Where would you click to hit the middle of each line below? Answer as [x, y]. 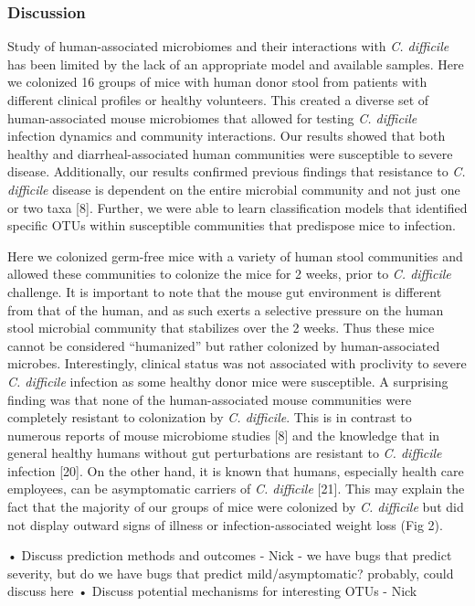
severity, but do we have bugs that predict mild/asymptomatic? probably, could [231, 573]
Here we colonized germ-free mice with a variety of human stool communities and [235, 255]
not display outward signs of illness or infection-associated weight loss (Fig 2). [225, 524]
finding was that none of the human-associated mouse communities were [210, 399]
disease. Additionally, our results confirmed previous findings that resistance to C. [237, 171]
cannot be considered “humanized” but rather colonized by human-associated [224, 345]
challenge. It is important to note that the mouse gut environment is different [225, 291]
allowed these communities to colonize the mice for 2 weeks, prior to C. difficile [229, 274]
